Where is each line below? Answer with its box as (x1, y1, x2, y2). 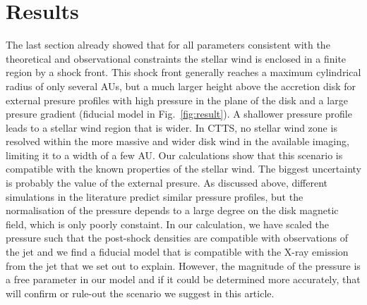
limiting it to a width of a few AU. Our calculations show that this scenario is (6, 147, 343, 162)
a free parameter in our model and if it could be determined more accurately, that (6, 272, 361, 287)
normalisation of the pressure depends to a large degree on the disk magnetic (6, 203, 339, 218)
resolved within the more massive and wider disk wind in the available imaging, (6, 134, 349, 149)
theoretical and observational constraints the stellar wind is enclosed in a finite (6, 51, 347, 66)
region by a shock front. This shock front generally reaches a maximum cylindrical (6, 65, 361, 80)
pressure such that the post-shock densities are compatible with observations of (6, 230, 348, 245)
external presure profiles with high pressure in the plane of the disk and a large (6, 92, 348, 107)
